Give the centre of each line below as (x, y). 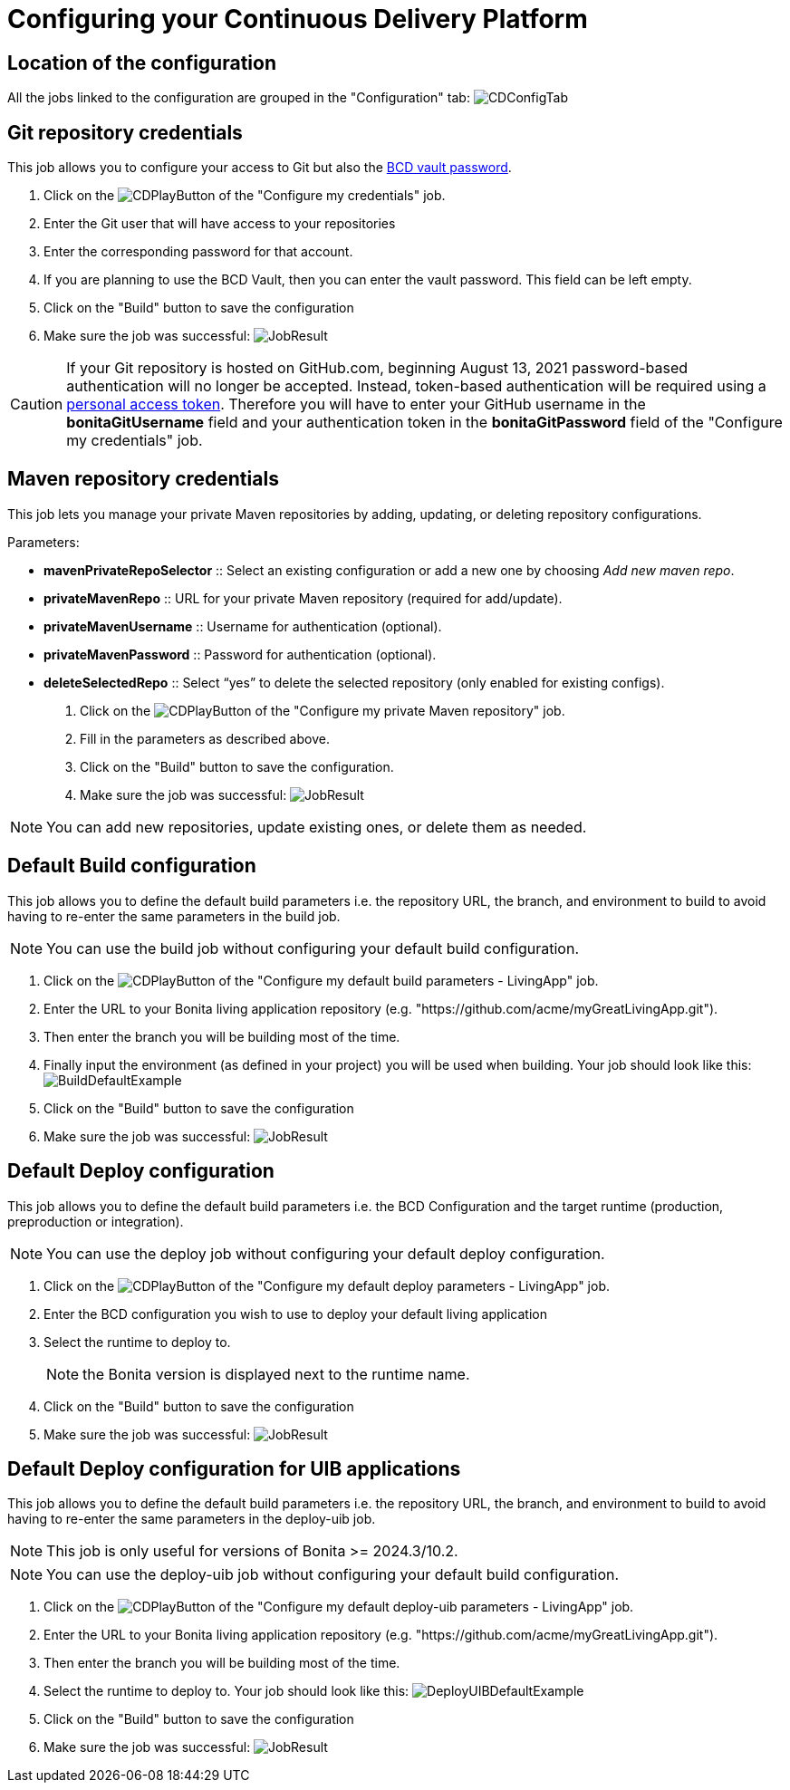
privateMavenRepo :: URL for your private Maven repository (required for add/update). (303, 598)
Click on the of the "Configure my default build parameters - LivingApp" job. (321, 980)
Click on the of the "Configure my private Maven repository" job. (323, 710)
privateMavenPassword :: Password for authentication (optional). (240, 654)
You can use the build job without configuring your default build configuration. (313, 948)
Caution (37, 404)
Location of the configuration (142, 63)
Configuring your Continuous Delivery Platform (298, 19)
